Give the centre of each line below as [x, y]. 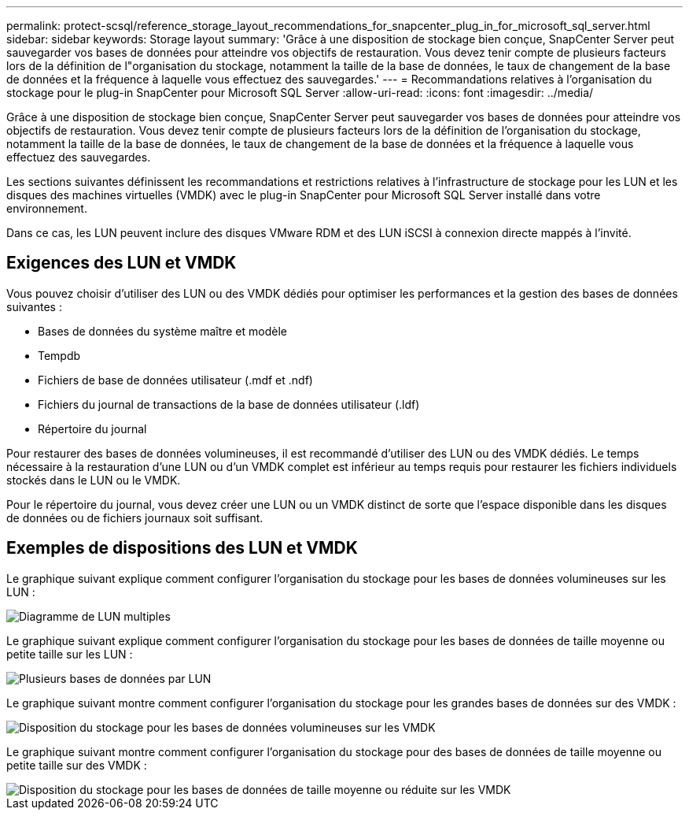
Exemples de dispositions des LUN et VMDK [182, 548]
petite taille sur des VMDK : [77, 765]
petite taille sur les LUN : [70, 654]
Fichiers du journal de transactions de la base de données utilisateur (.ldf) [229, 404]
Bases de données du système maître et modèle [162, 331]
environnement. [47, 208]
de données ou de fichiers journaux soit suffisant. [135, 517]
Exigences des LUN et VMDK [122, 263]
